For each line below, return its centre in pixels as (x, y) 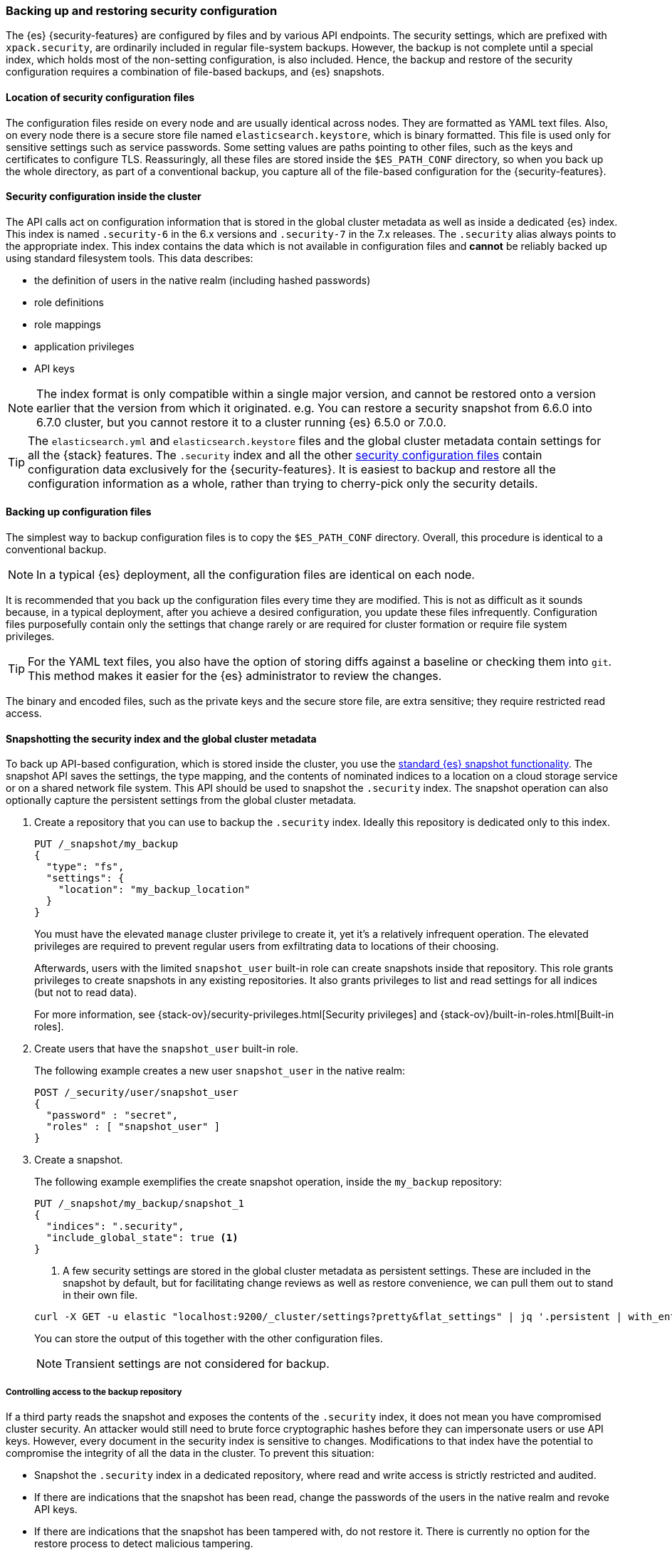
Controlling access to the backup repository (94, 1392)
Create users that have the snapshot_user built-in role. (166, 1049)
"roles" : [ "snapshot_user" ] (133, 1127)
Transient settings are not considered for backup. (197, 1364)
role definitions (69, 302)
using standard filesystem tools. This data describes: (130, 258)
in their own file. (100, 1295)
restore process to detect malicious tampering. (144, 1544)
